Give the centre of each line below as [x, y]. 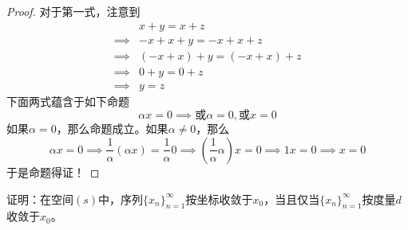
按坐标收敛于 [219, 199]
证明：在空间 [40, 199]
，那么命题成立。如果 [112, 129]
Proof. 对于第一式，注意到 [73, 11]
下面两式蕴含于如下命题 [68, 101]
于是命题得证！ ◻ [53, 172]
